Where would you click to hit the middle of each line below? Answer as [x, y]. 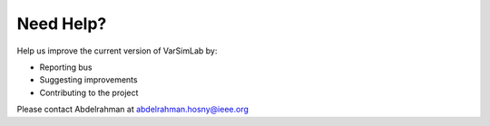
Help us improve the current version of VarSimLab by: [117, 51]
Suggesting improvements [88, 80]
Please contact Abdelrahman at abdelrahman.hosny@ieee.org [133, 110]
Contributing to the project [89, 92]
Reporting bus [66, 67]
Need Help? [62, 24]
